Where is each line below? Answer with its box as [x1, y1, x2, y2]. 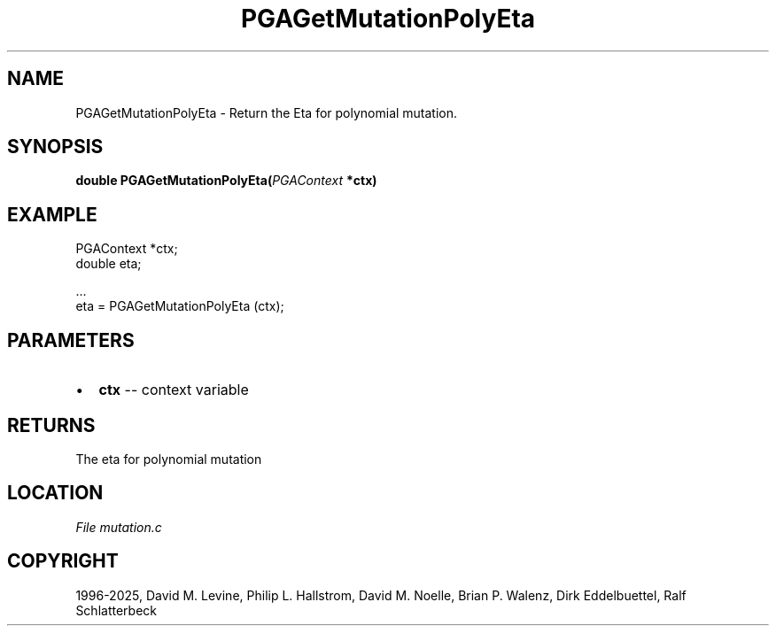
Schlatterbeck [75, 602, 157, 618]
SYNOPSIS [7, 135, 104, 158]
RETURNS [7, 413, 96, 436]
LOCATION [7, 482, 104, 505]
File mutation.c [75, 519, 162, 535]
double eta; [75, 256, 142, 272]
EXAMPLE [7, 203, 97, 226]
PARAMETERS [7, 328, 135, 351]
